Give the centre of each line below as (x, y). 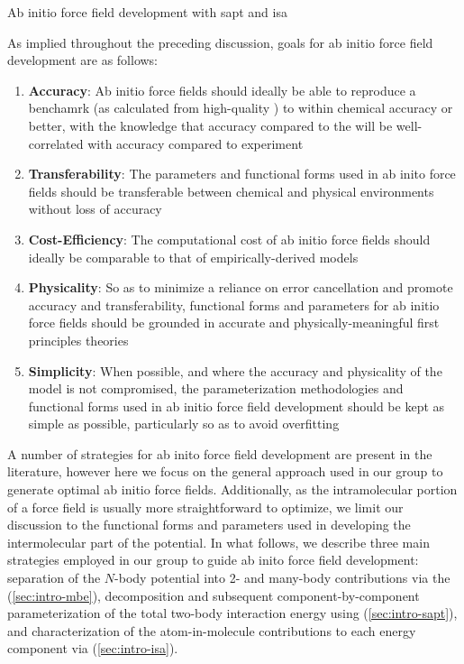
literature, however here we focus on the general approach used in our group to (225, 471)
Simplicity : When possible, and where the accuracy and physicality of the (235, 370)
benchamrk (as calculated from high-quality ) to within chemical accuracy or (241, 108)
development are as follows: (83, 60)
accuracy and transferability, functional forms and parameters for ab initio (234, 304)
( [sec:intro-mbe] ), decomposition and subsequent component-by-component (214, 595)
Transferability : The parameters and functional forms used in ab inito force (242, 174)
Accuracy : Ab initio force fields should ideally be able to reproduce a (222, 90)
